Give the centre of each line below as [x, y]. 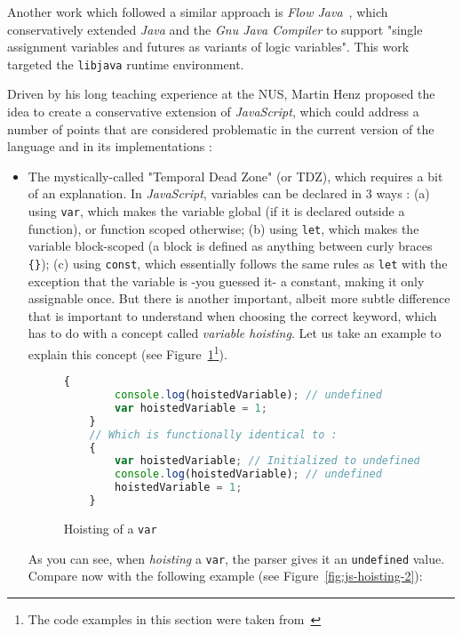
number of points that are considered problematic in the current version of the [221, 128]
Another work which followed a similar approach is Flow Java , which [198, 12]
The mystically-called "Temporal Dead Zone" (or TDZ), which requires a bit [235, 176]
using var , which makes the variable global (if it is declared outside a [216, 211]
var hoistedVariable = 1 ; [191, 408]
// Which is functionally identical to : [213, 434]
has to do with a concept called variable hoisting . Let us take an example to [235, 333]
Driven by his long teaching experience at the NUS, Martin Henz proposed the [221, 94]
